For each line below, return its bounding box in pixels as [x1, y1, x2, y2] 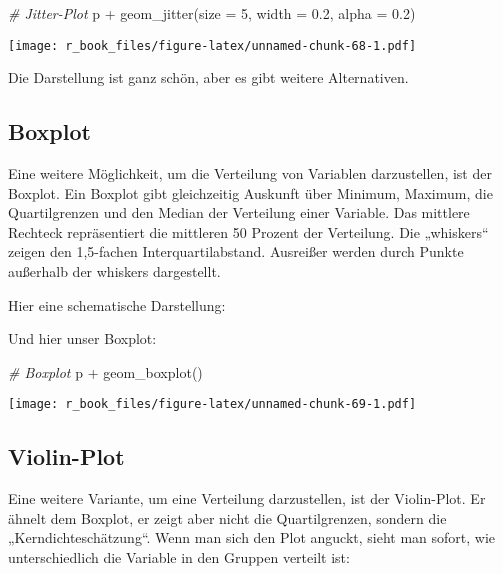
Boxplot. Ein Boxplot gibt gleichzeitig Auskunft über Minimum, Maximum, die [8, 182, 493, 203]
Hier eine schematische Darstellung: [8, 294, 226, 315]
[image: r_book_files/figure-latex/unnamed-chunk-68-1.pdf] [8, 38, 417, 53]
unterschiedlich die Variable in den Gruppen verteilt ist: [8, 547, 350, 568]
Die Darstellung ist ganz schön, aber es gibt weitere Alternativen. [8, 67, 409, 88]
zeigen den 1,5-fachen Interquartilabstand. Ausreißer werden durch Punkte [8, 241, 464, 262]
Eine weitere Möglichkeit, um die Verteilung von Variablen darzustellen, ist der [8, 163, 492, 184]
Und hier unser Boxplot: [8, 328, 157, 349]
